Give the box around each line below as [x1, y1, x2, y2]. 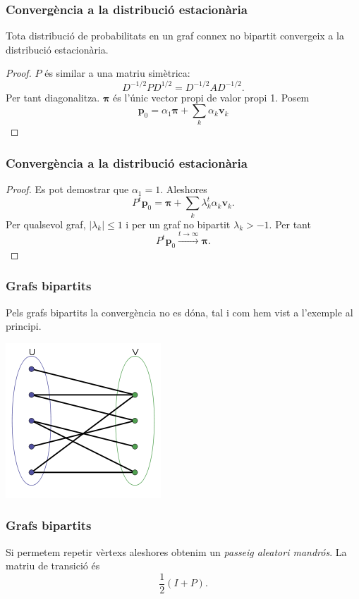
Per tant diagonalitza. [6, 89, 100, 104]
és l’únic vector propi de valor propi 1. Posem [113, 89, 310, 104]
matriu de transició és [6, 558, 100, 573]
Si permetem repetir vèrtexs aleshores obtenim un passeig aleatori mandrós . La [6, 544, 347, 559]
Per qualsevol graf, [6, 216, 86, 231]
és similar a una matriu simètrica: [44, 66, 190, 80]
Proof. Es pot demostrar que [6, 182, 129, 197]
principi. [6, 319, 42, 333]
